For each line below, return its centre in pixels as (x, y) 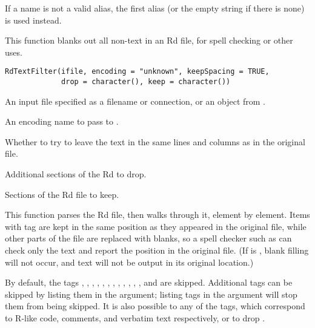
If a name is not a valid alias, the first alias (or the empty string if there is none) (155, 8)
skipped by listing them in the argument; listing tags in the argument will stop (151, 294)
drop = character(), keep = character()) (146, 82)
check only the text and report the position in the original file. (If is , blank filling (157, 250)
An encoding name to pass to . (62, 121)
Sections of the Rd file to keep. (62, 194)
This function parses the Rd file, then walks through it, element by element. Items (157, 215)
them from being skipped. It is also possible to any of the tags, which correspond (155, 306)
